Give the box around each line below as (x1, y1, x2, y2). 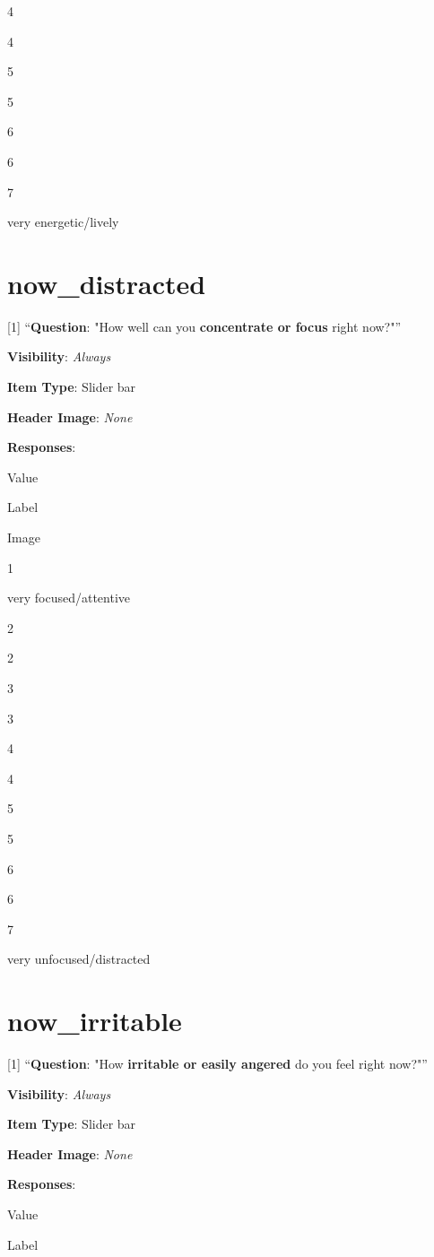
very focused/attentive (7, 588, 131, 607)
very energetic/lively (7, 212, 119, 231)
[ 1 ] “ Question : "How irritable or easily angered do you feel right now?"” (7, 1054, 428, 1073)
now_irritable (7, 1002, 182, 1039)
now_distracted (7, 264, 206, 301)
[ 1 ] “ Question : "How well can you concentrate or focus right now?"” (7, 316, 402, 335)
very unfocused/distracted (7, 949, 151, 968)
